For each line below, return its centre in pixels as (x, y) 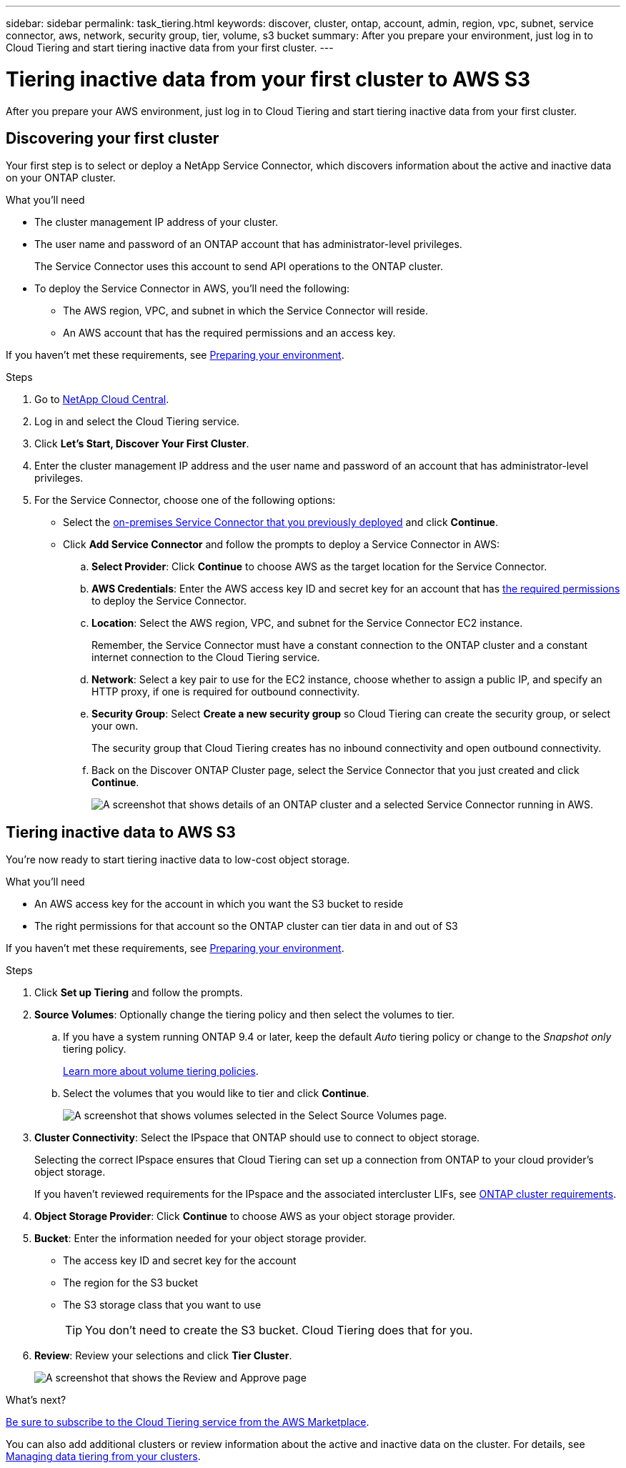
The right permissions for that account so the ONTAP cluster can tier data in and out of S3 (246, 926)
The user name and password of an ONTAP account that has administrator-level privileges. (248, 244)
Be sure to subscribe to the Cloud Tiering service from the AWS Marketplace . (188, 1422)
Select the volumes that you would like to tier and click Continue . (216, 1093)
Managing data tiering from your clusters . (103, 1457)
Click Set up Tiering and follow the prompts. (139, 993)
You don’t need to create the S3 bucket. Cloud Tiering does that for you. (279, 1330)
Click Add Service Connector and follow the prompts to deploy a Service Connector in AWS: (281, 545)
